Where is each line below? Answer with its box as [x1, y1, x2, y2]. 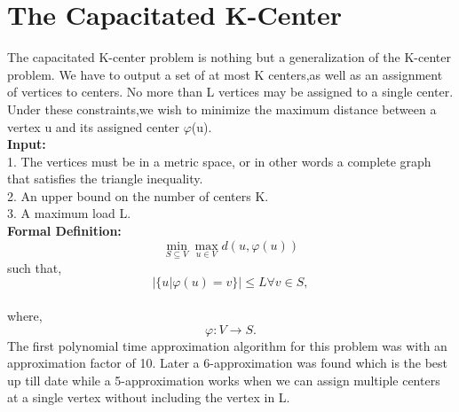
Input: [7, 135, 46, 153]
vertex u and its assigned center [7, 117, 179, 136]
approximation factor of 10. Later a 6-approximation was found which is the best [7, 354, 448, 372]
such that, [7, 258, 62, 276]
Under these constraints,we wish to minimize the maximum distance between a [7, 99, 437, 118]
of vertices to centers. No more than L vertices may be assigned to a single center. [7, 82, 454, 101]
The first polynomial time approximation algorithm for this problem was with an [7, 336, 447, 354]
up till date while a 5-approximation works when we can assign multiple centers [7, 370, 440, 389]
